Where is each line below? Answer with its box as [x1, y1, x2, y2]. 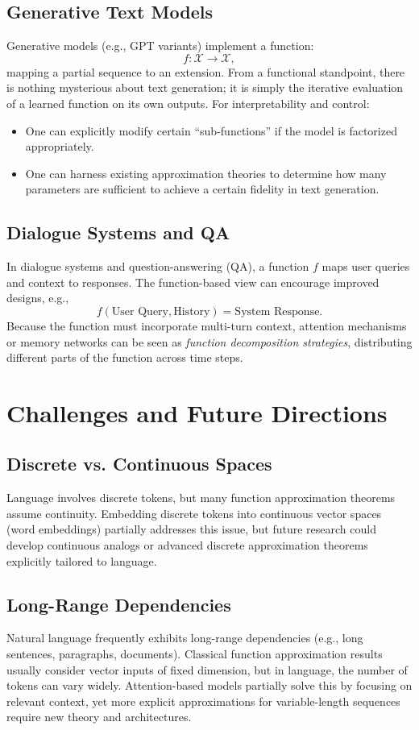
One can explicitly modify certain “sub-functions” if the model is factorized [25, 122, 397, 139]
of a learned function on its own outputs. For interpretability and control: [6, 94, 370, 111]
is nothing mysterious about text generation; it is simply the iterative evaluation [6, 79, 404, 96]
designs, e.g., [6, 289, 69, 306]
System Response [234, 305, 320, 317]
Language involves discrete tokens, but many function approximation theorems [6, 489, 396, 506]
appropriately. [25, 138, 94, 155]
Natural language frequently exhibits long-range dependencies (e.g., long [6, 629, 363, 646]
